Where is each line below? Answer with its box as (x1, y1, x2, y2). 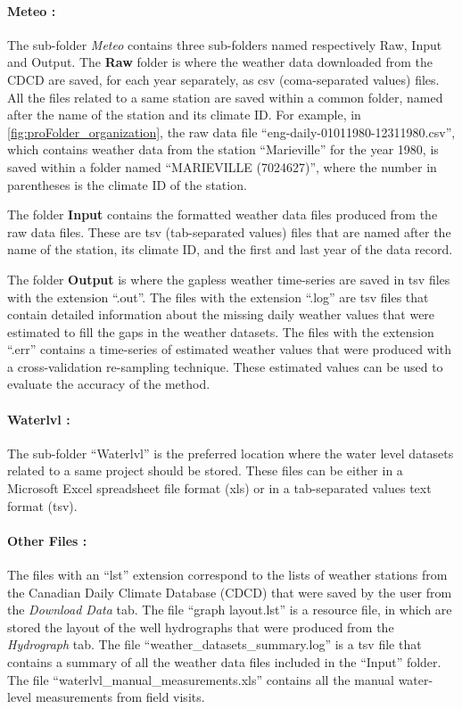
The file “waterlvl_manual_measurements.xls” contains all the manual (7, 670, 394, 688)
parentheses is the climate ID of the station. (7, 175, 247, 194)
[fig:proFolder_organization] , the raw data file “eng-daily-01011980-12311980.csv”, (7, 122, 456, 141)
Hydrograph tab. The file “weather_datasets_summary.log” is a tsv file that (7, 635, 422, 654)
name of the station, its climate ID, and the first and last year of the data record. (7, 240, 453, 259)
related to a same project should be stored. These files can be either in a (7, 461, 403, 480)
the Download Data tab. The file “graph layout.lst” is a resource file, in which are (7, 600, 452, 619)
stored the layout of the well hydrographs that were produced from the (7, 617, 394, 636)
